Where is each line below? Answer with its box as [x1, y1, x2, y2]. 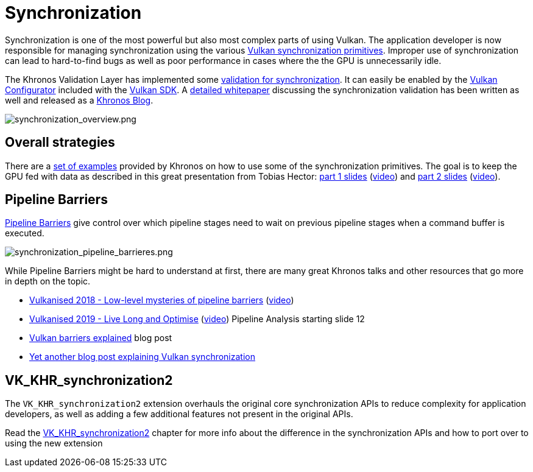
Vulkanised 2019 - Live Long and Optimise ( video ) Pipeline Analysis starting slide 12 [29, 314, 365, 325]
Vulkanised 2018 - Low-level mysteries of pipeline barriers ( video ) [29, 295, 294, 306]
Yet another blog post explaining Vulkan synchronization [29, 351, 255, 362]
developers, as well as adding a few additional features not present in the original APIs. [5, 409, 353, 420]
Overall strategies [5, 135, 115, 150]
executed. [5, 228, 44, 239]
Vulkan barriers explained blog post [29, 333, 172, 343]
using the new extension [5, 438, 103, 449]
